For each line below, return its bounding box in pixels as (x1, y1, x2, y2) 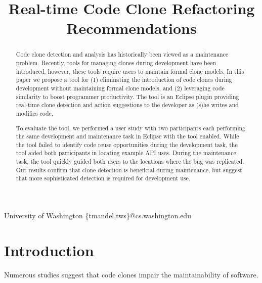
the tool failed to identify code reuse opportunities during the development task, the (16, 140, 238, 149)
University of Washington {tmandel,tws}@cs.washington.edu (4, 210, 191, 221)
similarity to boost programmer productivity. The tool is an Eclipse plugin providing (16, 92, 239, 101)
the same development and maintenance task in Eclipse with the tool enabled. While (16, 132, 239, 140)
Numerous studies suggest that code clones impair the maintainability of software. (4, 269, 258, 279)
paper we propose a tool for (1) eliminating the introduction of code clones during (16, 75, 232, 84)
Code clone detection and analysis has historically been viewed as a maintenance (16, 50, 229, 59)
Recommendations (66, 18, 197, 38)
